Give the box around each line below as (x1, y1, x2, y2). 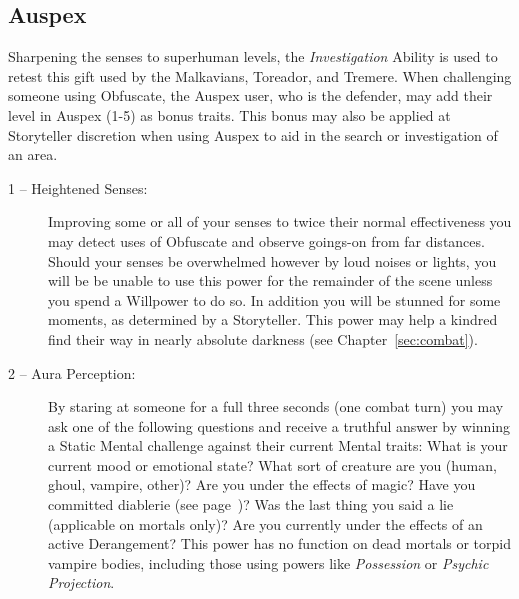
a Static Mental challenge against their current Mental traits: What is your (48, 435, 508, 456)
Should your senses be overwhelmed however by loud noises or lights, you (48, 250, 497, 271)
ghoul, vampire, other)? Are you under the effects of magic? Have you (48, 474, 476, 495)
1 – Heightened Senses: (8, 177, 148, 198)
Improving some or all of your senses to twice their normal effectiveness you (48, 211, 512, 232)
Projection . (48, 572, 115, 593)
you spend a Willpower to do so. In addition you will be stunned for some (48, 289, 501, 310)
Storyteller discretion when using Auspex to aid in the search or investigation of (8, 124, 498, 145)
